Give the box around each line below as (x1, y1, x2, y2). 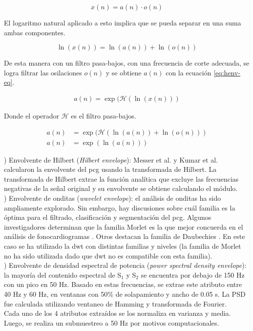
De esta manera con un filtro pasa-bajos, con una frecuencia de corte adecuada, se (4, 58, 250, 68)
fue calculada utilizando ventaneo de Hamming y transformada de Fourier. (4, 298, 227, 308)
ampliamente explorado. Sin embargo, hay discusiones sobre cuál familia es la (4, 202, 235, 213)
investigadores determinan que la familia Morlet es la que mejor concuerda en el (4, 221, 243, 232)
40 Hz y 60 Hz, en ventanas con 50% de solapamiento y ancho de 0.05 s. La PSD (4, 288, 246, 299)
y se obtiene (105, 67, 142, 77)
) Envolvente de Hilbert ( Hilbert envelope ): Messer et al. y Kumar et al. (4, 154, 218, 165)
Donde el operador (4, 111, 60, 120)
